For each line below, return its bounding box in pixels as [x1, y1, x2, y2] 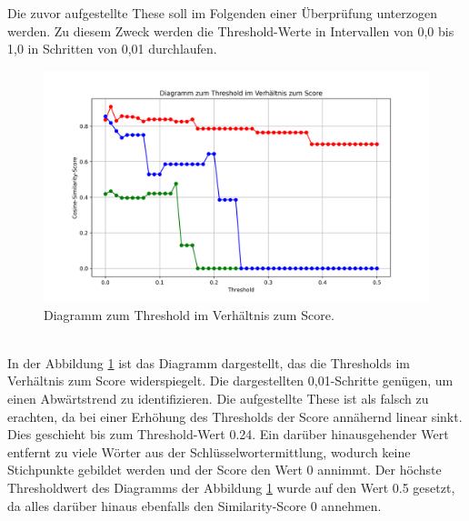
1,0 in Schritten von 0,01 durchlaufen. [7, 39, 217, 58]
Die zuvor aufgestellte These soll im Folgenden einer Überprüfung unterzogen [7, 4, 437, 22]
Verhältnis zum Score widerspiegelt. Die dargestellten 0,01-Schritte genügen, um [7, 371, 454, 390]
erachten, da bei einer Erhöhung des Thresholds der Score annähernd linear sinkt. [7, 406, 463, 426]
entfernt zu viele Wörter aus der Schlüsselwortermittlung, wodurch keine [7, 442, 411, 461]
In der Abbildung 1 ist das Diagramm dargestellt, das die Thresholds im [7, 353, 410, 372]
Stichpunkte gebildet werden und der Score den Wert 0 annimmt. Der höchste [7, 460, 442, 479]
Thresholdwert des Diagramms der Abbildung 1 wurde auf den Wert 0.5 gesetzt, [7, 477, 455, 496]
